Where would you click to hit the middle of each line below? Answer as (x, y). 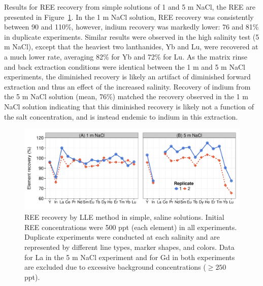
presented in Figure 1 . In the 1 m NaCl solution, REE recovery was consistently (129, 17)
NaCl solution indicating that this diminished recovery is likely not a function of (129, 106)
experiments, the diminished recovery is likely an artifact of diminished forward (127, 77)
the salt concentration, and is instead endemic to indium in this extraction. (121, 116)
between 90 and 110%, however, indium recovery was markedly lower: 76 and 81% (131, 27)
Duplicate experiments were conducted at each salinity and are (122, 237)
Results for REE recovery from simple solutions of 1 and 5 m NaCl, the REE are (130, 7)
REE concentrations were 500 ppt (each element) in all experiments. (131, 227)
